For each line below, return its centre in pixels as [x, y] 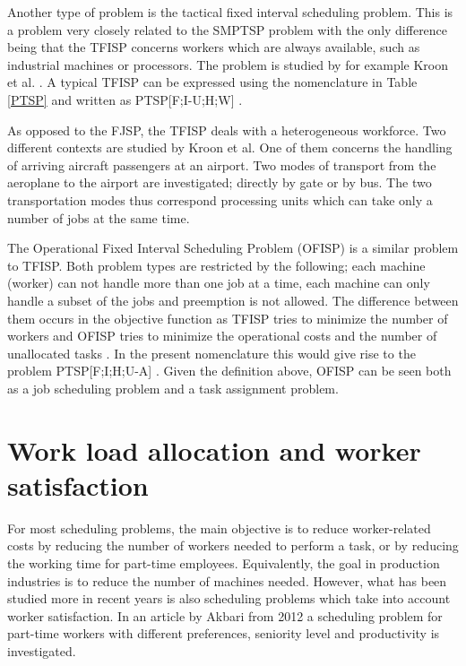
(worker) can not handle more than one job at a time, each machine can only [219, 283]
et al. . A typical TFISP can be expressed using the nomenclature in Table [212, 82]
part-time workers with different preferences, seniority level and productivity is [224, 633]
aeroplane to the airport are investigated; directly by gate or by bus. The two [220, 182]
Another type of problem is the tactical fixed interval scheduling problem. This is [230, 12]
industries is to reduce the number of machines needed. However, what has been [227, 580]
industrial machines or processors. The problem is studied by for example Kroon [228, 64]
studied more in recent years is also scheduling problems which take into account [229, 598]
